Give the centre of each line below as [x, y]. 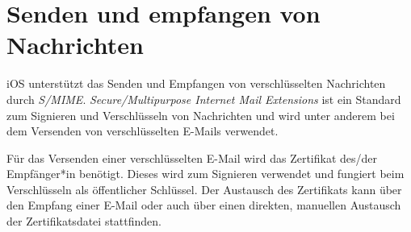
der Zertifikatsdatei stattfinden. [84, 221]
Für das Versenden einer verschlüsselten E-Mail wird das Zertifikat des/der [192, 157]
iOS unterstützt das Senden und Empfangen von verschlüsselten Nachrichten [196, 83]
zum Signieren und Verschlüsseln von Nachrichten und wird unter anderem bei [201, 115]
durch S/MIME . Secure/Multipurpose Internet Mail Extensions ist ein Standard [204, 99]
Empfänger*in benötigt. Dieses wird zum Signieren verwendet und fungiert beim [205, 174]
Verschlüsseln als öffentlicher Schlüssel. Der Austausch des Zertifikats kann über [204, 189]
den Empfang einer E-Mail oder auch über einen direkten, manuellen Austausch [204, 205]
